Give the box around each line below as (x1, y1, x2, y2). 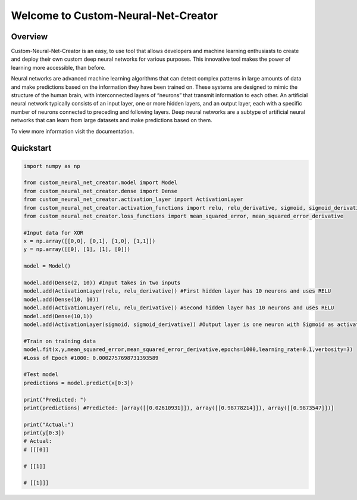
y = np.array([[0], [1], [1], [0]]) (23, 246, 131, 253)
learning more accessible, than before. (11, 64, 106, 71)
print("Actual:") (23, 421, 74, 428)
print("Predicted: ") (23, 396, 87, 403)
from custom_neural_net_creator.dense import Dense (23, 188, 178, 194)
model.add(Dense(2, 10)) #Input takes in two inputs (23, 279, 181, 286)
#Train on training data (23, 337, 96, 344)
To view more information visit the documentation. (11, 128, 134, 135)
